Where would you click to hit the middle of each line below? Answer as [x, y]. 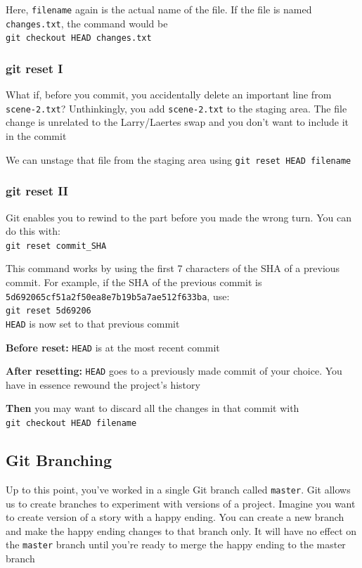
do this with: [33, 231]
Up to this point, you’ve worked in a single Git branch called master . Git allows [178, 489]
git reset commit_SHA [56, 246]
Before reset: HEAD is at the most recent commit [113, 347]
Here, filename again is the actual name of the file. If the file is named [159, 9]
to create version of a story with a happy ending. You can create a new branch [175, 517]
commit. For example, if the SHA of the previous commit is [134, 282]
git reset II [37, 191]
